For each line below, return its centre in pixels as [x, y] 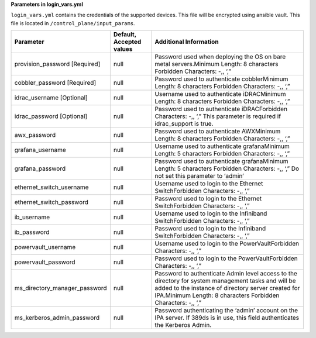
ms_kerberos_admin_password [57, 318]
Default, [125, 35]
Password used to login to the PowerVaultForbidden [226, 258]
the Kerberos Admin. [183, 325]
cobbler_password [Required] [55, 83]
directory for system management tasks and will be [225, 281]
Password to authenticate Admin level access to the [226, 274]
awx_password [35, 135]
